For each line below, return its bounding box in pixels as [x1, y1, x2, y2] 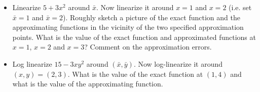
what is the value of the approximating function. [12, 78, 163, 89]
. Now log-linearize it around [133, 58, 223, 69]
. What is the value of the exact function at [67, 68, 203, 79]
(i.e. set [229, 2, 252, 12]
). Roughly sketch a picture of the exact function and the [63, 12, 240, 22]
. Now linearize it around [96, 2, 174, 12]
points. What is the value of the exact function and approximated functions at [12, 31, 256, 42]
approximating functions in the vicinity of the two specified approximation [12, 22, 244, 32]
